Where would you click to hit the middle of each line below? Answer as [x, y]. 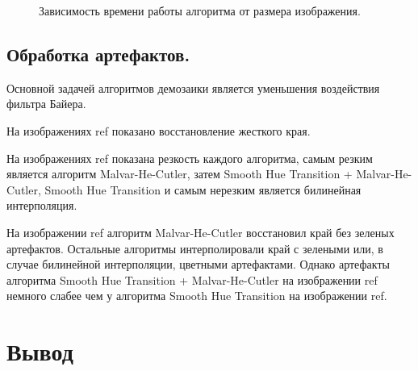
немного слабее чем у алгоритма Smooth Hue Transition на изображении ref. [197, 296]
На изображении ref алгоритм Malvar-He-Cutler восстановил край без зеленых [201, 232]
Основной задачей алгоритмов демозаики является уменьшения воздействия [193, 88]
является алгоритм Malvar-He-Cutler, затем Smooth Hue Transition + [180, 174]
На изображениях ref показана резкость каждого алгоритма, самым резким [190, 158]
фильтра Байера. [46, 104]
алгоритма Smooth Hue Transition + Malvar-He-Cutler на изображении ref [192, 279]
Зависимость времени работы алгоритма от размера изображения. [200, 10]
